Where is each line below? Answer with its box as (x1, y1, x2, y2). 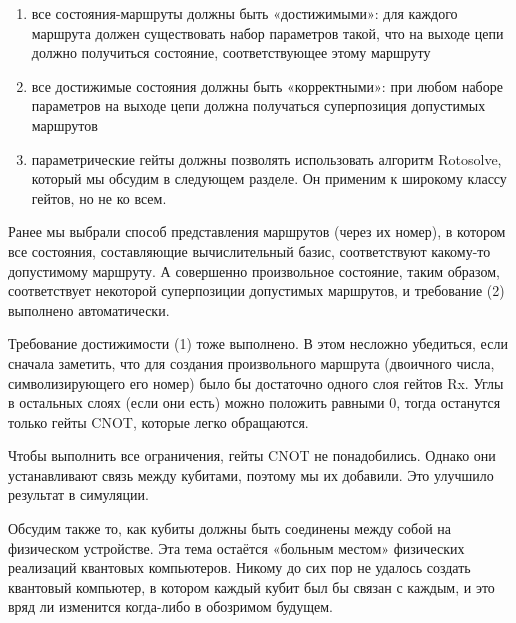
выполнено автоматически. (8, 299, 170, 320)
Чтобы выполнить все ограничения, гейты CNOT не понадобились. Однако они (8, 445, 496, 466)
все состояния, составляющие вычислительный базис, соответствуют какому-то (8, 240, 491, 261)
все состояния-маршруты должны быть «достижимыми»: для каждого (31, 3, 458, 23)
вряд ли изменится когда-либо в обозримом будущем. (8, 596, 333, 617)
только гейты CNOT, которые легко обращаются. (8, 411, 309, 432)
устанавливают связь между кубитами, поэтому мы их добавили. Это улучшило (8, 464, 494, 485)
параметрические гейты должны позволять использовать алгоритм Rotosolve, (31, 148, 502, 169)
